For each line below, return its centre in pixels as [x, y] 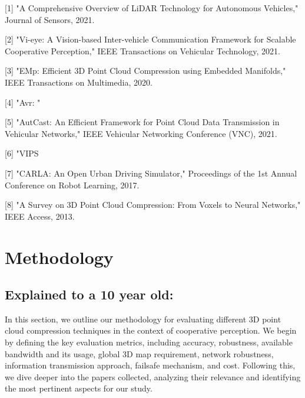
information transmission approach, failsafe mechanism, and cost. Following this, [150, 365]
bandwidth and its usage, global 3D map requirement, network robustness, [139, 353]
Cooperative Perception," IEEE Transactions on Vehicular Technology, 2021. [142, 50]
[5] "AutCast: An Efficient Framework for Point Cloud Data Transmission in [142, 122]
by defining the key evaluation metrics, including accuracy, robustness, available [149, 342]
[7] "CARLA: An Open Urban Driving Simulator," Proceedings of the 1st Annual [151, 173]
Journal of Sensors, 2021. [50, 19]
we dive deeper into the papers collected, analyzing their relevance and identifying [153, 376]
